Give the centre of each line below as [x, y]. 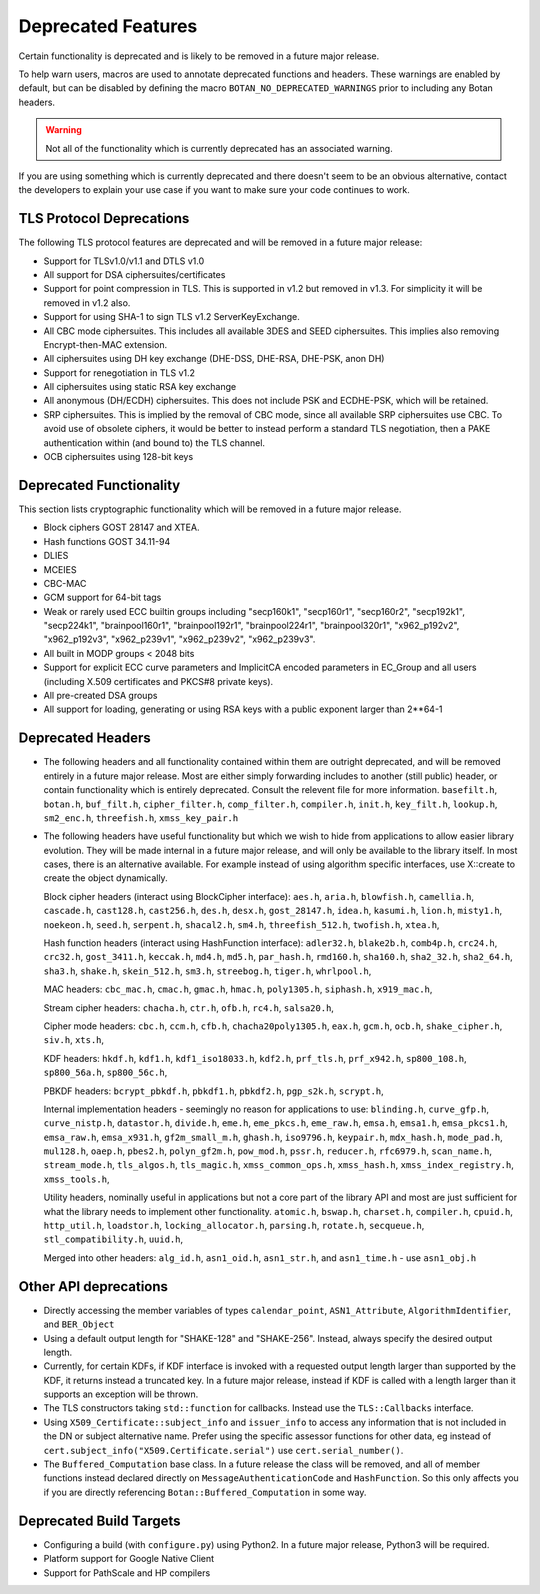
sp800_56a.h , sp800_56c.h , [105, 1072]
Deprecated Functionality [99, 485]
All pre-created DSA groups [100, 696]
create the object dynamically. [106, 878]
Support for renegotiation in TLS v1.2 [119, 372]
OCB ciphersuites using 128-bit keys [118, 457]
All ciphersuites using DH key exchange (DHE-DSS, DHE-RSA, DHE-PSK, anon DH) [214, 359]
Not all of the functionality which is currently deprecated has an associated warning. [219, 148]
